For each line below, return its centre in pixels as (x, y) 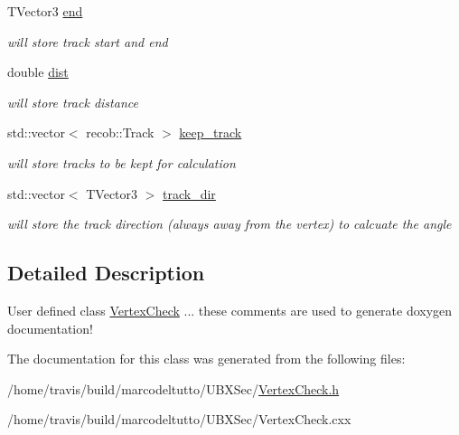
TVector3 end (45, 11)
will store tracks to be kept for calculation (122, 162)
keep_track (211, 132)
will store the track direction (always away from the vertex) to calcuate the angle (229, 224)
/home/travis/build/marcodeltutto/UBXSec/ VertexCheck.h (173, 388)
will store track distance (73, 102)
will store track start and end (88, 41)
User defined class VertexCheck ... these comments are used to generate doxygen (230, 310)
